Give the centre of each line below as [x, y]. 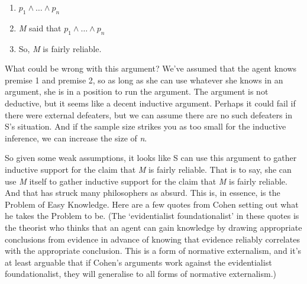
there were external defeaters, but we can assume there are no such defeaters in [148, 114]
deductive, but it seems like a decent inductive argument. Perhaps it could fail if [150, 103]
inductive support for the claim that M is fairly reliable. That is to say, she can [148, 169]
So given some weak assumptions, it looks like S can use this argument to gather [151, 158]
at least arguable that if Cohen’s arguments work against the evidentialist [138, 262]
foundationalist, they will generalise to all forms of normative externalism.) [140, 274]
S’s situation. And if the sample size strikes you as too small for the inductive [146, 126]
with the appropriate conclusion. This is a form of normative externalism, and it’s [153, 251]
